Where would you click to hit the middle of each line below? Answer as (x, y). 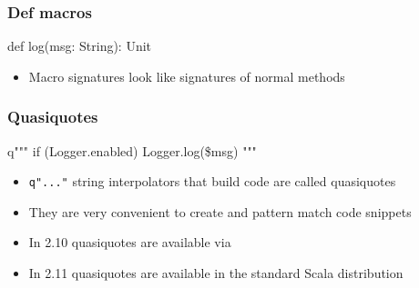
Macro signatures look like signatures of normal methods (187, 76)
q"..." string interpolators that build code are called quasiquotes (212, 181)
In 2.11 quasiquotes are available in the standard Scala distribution (216, 273)
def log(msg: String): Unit (80, 46)
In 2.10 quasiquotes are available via (130, 242)
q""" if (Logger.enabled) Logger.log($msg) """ (132, 150)
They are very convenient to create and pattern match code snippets (220, 211)
